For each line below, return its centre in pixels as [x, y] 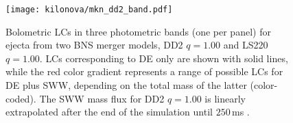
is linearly [225, 98]
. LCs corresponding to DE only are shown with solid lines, [164, 58]
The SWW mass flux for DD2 [102, 98]
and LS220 [246, 45]
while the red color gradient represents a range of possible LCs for [144, 71]
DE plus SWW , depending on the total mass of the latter [126, 85]
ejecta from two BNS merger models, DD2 [94, 45]
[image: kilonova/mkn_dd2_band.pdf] [89, 10]
